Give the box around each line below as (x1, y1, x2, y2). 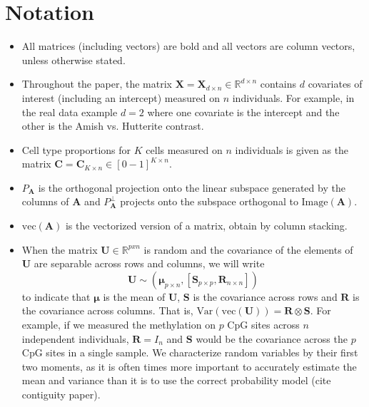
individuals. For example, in (232, 90, 355, 105)
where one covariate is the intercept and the (147, 104, 340, 119)
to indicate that (21, 289, 91, 304)
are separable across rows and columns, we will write (34, 256, 265, 271)
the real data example (21, 104, 118, 119)
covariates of (308, 76, 363, 91)
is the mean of (103, 289, 166, 304)
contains (260, 76, 297, 91)
